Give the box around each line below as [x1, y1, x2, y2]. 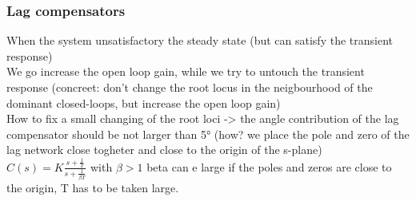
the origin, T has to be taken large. [6, 179, 179, 195]
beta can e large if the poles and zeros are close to [146, 158, 392, 175]
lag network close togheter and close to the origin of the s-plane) [6, 141, 322, 158]
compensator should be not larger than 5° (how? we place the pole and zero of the [6, 125, 410, 142]
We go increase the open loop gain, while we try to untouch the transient [6, 63, 365, 80]
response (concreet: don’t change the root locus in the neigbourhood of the [6, 79, 373, 95]
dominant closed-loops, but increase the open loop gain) [6, 94, 281, 111]
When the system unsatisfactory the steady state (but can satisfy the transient [6, 32, 393, 49]
